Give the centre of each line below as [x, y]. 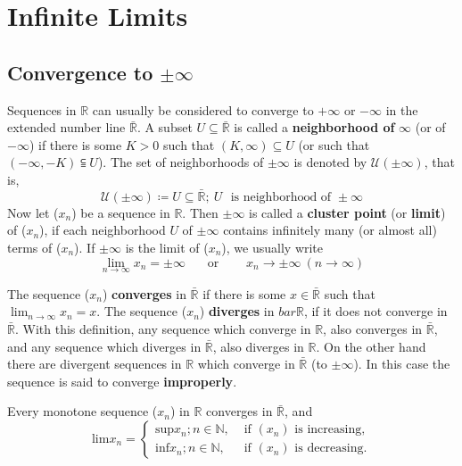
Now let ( [33, 212]
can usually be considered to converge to [203, 109]
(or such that [334, 144]
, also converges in [373, 328]
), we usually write [272, 247]
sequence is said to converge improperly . [122, 381]
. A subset [165, 127]
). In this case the [402, 364]
